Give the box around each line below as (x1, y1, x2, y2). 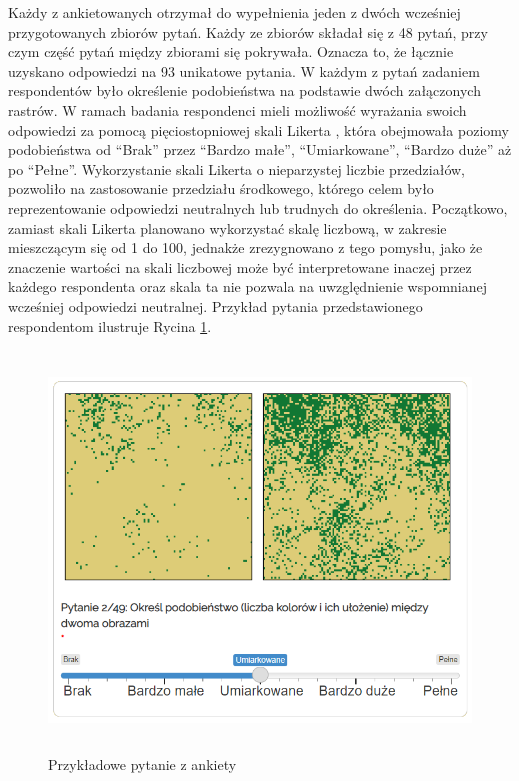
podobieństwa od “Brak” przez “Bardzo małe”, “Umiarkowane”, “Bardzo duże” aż (8, 139, 512, 160)
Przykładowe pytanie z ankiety (48, 753, 237, 774)
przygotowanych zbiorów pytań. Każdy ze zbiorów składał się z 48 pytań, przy (8, 21, 488, 42)
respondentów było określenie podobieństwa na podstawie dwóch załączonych (8, 80, 481, 101)
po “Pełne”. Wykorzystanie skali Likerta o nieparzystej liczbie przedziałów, (8, 158, 466, 179)
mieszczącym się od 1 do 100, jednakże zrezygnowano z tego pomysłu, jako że (8, 237, 483, 258)
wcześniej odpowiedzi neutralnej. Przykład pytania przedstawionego (8, 295, 423, 316)
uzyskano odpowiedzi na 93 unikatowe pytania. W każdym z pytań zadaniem (8, 60, 480, 81)
